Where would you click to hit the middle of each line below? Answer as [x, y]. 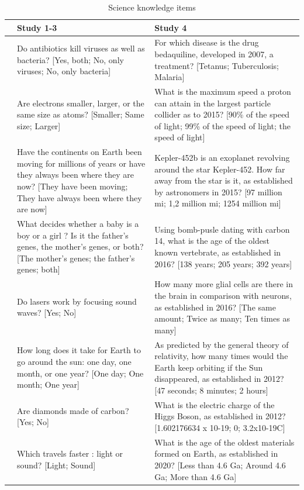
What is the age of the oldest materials [224, 442]
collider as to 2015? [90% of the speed [222, 114]
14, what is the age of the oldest [212, 241]
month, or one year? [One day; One [80, 373]
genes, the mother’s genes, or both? [80, 246]
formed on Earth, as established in [216, 453]
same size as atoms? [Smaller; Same [81, 114]
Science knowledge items [152, 7]
